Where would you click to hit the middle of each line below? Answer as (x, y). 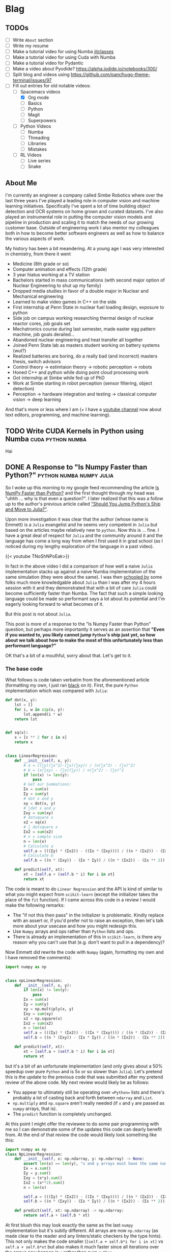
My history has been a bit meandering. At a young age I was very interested (85, 249)
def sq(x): (17, 733)
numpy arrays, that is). (35, 1108)
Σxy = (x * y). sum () (43, 1178)
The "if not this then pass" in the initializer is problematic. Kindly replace (88, 915)
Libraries (37, 144)
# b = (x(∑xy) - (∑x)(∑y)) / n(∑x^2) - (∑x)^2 (74, 770)
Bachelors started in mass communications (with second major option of (89, 280)
